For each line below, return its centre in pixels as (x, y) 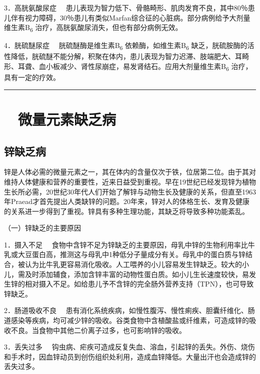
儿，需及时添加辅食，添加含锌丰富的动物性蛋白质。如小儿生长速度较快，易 (126, 274)
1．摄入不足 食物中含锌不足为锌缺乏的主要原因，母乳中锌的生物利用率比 (126, 244)
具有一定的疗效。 (32, 77)
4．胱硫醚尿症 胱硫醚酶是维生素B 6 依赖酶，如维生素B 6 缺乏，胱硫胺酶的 (126, 46)
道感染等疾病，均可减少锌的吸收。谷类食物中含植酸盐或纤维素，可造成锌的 (126, 320)
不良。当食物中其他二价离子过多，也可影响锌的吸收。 (98, 330)
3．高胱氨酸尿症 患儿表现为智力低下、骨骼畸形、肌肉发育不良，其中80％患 (129, 7)
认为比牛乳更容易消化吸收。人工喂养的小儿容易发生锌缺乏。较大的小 (137, 264)
